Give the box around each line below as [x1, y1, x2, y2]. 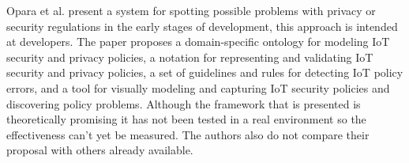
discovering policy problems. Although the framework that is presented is [6, 95, 361, 112]
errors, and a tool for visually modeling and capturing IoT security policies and [6, 79, 390, 96]
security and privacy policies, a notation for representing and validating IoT [6, 48, 373, 65]
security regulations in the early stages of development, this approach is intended [6, 17, 398, 34]
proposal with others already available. [6, 142, 193, 158]
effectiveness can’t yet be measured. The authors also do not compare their [6, 126, 370, 142]
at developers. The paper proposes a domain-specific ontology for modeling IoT [6, 33, 390, 50]
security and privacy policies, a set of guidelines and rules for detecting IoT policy [6, 64, 403, 81]
